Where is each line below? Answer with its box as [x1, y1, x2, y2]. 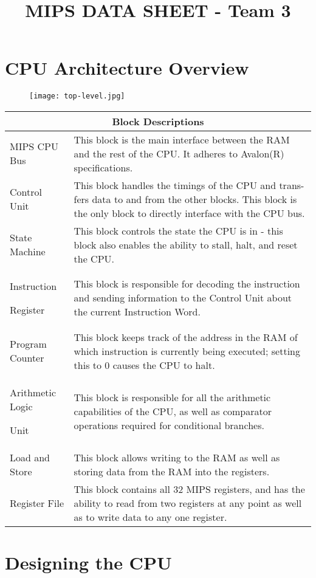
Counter [10, 351, 44, 365]
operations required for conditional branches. [74, 418, 264, 432]
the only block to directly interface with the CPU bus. [74, 205, 305, 220]
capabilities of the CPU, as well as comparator [74, 404, 272, 418]
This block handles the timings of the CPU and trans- [74, 177, 304, 192]
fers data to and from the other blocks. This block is [74, 191, 297, 206]
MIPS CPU [10, 139, 59, 154]
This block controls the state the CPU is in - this [74, 223, 283, 238]
